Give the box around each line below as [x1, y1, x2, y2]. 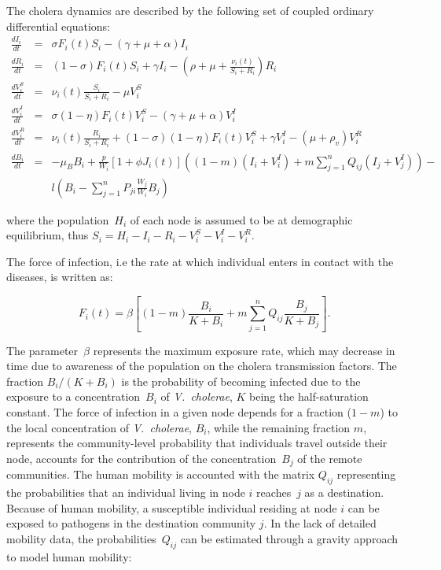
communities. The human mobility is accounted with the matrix [6, 466, 315, 483]
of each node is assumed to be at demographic [130, 211, 353, 228]
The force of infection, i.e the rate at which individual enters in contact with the [6, 253, 394, 269]
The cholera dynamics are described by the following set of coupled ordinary [6, 2, 374, 18]
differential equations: [6, 17, 110, 34]
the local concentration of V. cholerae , [6, 419, 192, 435]
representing [336, 466, 396, 483]
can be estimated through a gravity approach [180, 530, 398, 546]
